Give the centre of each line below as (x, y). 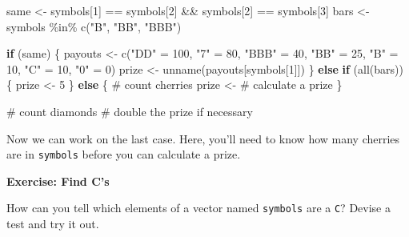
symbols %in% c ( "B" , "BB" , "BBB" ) (94, 26)
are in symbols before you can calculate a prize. (124, 154)
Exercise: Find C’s (58, 181)
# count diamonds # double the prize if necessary (130, 111)
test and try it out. (53, 224)
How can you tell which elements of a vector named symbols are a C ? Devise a (198, 208)
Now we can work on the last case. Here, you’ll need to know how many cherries (203, 138)
